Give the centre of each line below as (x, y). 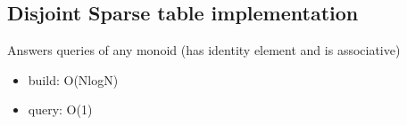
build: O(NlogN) (73, 79)
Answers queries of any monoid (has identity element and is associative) (204, 50)
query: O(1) (60, 109)
